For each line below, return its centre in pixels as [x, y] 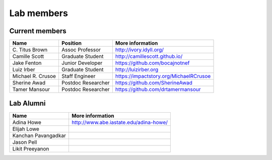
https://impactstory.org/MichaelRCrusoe [163, 76]
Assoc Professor [81, 50]
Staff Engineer [78, 76]
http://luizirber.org [137, 69]
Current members [38, 31]
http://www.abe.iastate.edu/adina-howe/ [120, 122]
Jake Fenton [27, 63]
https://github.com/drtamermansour [158, 90]
